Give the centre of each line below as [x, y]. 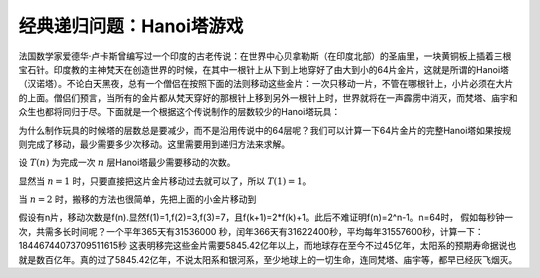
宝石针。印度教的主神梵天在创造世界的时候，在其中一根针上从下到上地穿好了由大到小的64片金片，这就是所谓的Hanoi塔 [264, 69]
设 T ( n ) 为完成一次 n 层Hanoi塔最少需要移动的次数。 [127, 162]
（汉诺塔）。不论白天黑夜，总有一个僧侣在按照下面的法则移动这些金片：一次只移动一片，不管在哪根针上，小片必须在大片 [266, 84]
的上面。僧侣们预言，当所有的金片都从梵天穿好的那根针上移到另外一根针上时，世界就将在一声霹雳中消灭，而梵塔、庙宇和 [268, 97]
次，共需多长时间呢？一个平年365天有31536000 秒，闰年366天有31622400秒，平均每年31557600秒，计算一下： [251, 231]
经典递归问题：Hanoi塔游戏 [131, 26]
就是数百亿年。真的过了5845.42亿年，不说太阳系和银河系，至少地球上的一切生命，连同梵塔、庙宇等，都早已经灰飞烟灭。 [268, 259]
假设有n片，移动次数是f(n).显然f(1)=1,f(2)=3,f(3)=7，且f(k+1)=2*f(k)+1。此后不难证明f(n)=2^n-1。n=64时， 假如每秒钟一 [266, 217]
